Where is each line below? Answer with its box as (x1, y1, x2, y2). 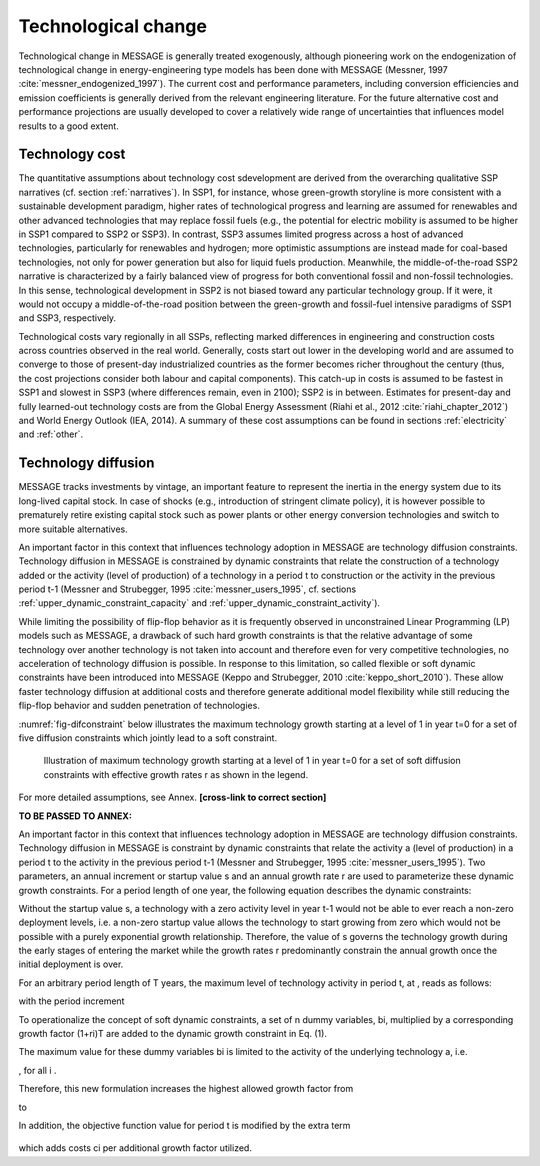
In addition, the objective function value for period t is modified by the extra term (18, 1119, 351, 1131)
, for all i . (18, 1064, 57, 1076)
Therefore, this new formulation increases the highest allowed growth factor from (18, 1083, 354, 1095)
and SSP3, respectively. (18, 312, 117, 324)
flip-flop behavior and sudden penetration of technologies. (18, 700, 260, 712)
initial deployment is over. (18, 958, 124, 970)
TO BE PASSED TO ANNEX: (18, 810, 132, 822)
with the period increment (18, 995, 125, 1007)
